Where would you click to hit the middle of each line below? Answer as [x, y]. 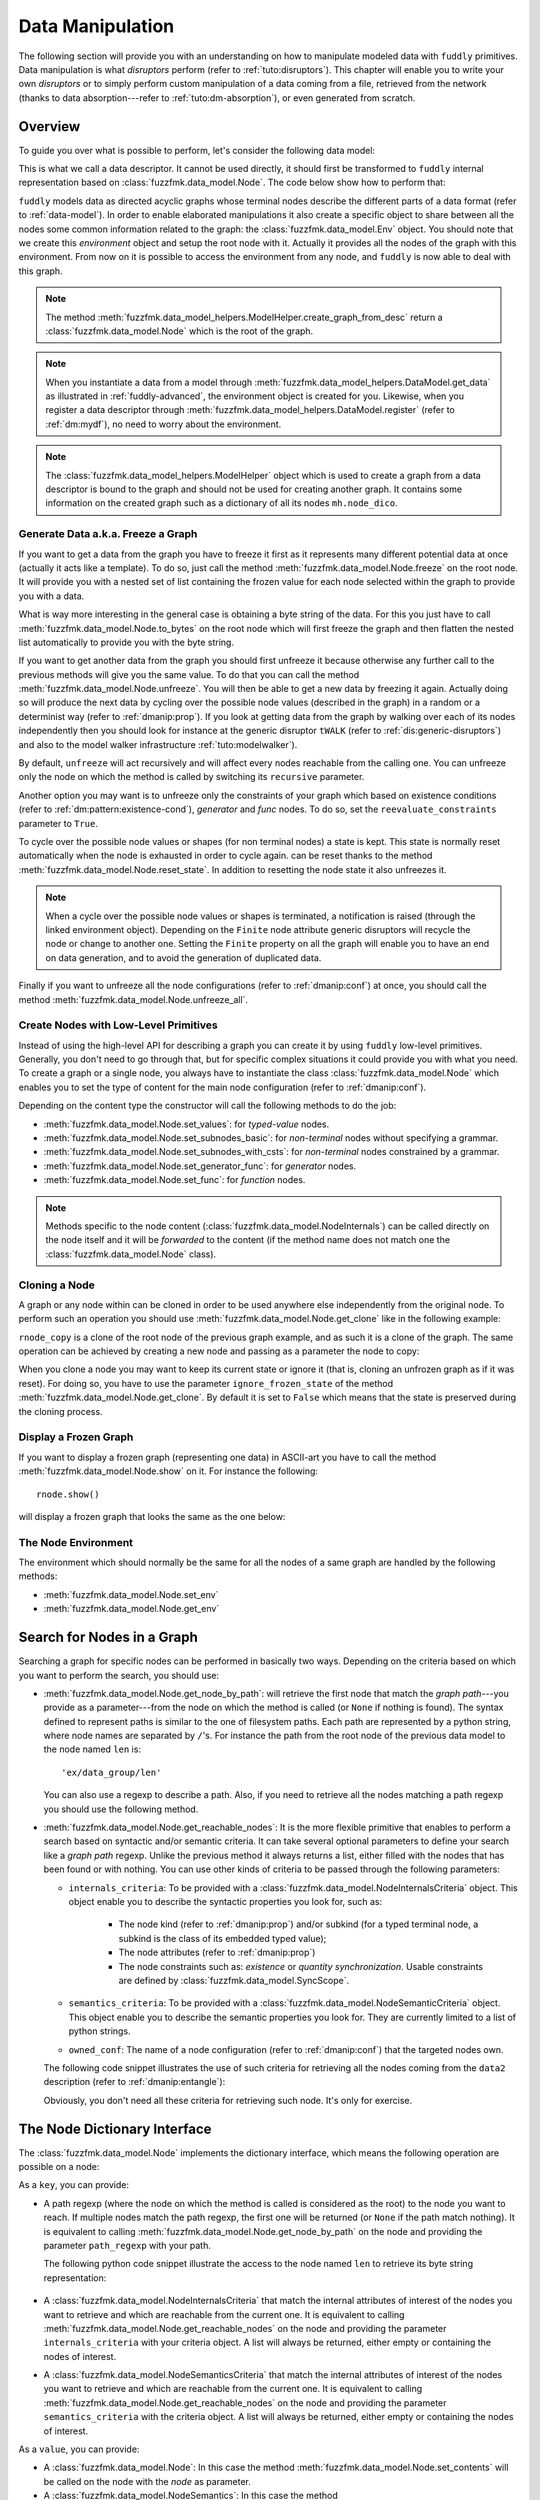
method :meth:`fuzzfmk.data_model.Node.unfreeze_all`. [133, 999]
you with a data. [51, 596]
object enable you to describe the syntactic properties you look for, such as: [225, 1901]
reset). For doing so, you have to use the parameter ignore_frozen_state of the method [206, 1383]
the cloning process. [61, 1411]
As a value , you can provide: [79, 2449]
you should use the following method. [121, 1809]
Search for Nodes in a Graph [108, 1637]
